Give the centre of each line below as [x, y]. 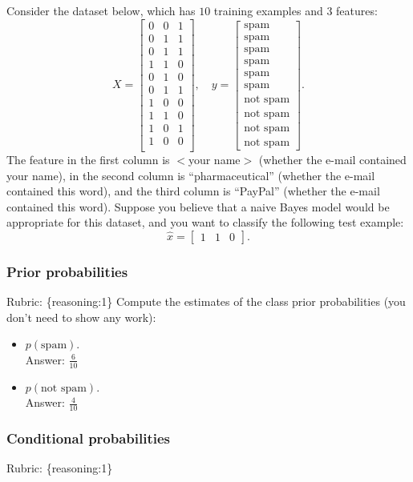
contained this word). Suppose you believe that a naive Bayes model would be [198, 206]
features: [357, 10]
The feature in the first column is [88, 159]
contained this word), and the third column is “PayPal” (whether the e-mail [193, 191]
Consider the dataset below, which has [101, 10]
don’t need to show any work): [81, 317]
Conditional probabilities [89, 438]
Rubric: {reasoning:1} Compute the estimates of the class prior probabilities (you [206, 301]
